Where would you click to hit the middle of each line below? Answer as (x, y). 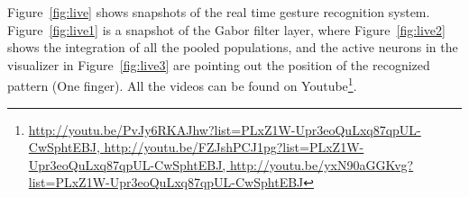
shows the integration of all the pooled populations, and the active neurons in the (233, 47)
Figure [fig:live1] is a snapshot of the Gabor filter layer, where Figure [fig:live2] (226, 29)
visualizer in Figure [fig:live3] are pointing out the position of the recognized (219, 64)
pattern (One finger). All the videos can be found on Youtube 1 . (182, 85)
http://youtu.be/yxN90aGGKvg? (322, 164)
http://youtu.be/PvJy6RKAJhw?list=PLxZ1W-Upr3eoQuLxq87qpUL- (225, 129)
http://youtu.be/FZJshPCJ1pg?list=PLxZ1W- (234, 147)
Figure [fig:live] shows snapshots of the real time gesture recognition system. (219, 12)
